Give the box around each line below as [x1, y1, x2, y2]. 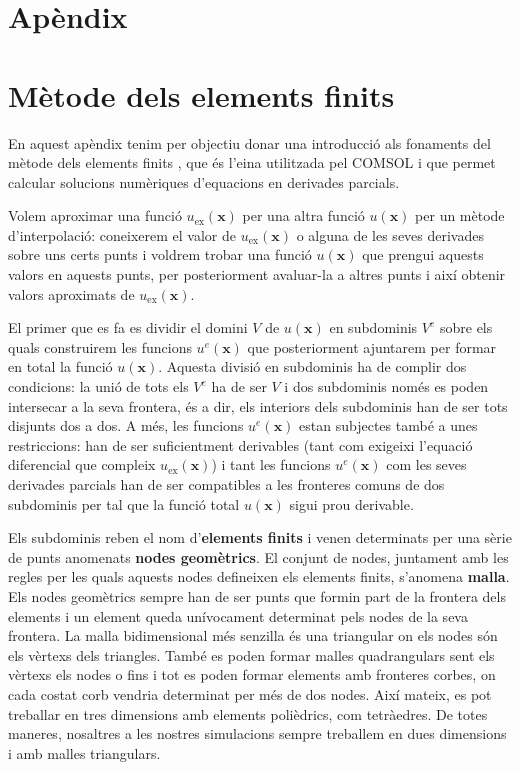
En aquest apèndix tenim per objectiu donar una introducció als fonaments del [8, 132, 491, 153]
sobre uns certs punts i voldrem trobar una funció [8, 244, 312, 265]
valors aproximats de [8, 283, 135, 304]
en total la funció [8, 356, 113, 377]
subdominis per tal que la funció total [8, 493, 240, 514]
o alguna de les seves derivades [296, 224, 484, 245]
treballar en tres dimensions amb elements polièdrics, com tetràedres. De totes [8, 703, 488, 724]
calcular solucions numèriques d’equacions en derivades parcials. [8, 171, 400, 192]
